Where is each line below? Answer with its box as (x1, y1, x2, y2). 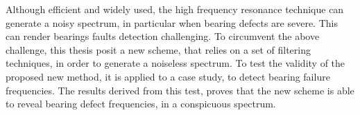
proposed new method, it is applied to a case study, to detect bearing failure (6, 69, 330, 83)
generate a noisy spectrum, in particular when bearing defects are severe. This (6, 15, 338, 30)
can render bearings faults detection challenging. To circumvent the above (6, 29, 320, 43)
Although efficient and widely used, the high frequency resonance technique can (6, 2, 344, 16)
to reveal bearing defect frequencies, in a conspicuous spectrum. (6, 96, 276, 111)
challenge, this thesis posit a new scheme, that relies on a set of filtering (6, 42, 311, 56)
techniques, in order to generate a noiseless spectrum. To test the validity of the (6, 56, 345, 70)
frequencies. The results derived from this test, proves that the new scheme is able (6, 83, 354, 97)
